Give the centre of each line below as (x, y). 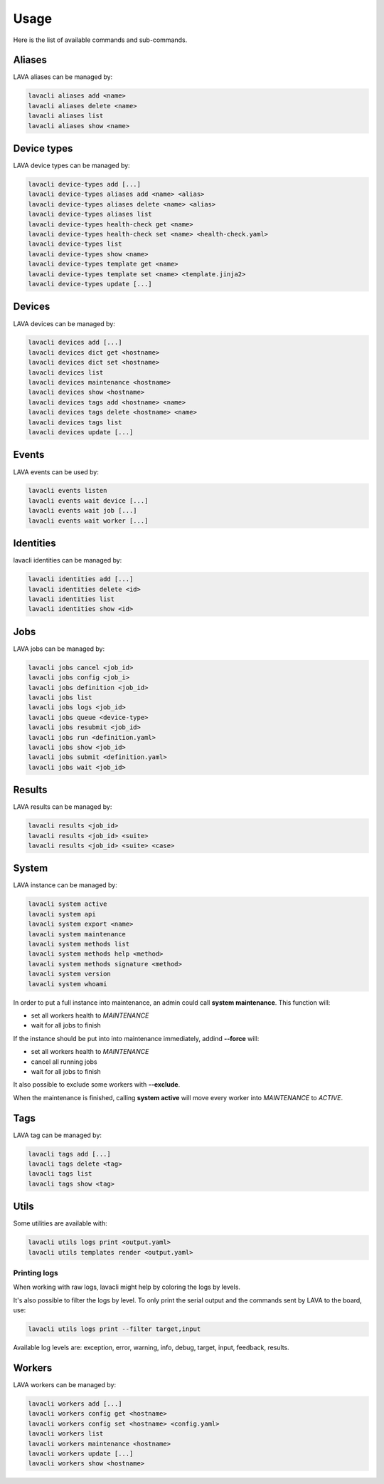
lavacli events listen (68, 491)
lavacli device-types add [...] (85, 184)
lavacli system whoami (68, 984)
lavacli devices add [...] (75, 343)
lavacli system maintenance (77, 934)
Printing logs (36, 1273)
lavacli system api (62, 914)
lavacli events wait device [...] (88, 501)
